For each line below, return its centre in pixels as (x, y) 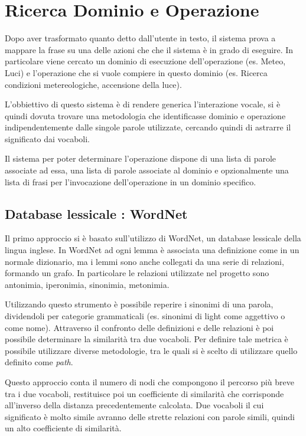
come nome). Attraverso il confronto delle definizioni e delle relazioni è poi (139, 327)
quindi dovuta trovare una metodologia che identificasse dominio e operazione (145, 115)
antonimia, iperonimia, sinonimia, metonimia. (87, 284)
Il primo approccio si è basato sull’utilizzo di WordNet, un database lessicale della (153, 238)
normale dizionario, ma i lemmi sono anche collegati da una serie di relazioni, (144, 261)
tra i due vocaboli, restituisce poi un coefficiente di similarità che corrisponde (144, 393)
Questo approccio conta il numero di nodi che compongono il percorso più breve (149, 381)
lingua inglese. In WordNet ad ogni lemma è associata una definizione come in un (152, 250)
